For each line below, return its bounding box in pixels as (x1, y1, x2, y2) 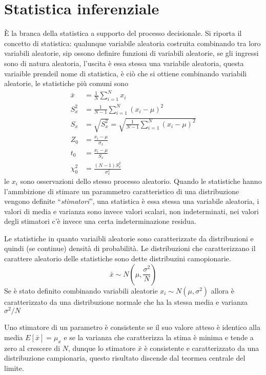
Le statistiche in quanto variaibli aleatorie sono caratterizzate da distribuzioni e (4, 233, 254, 243)
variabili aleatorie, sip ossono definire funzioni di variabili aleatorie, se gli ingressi (4, 48, 259, 58)
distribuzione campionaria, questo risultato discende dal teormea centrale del (4, 352, 245, 363)
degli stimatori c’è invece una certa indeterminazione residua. (4, 216, 196, 226)
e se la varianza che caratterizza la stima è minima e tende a (64, 331, 254, 342)
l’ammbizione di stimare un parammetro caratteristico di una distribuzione (4, 185, 239, 196)
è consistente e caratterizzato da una (144, 342, 259, 353)
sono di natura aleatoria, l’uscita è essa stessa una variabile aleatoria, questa (4, 57, 244, 68)
